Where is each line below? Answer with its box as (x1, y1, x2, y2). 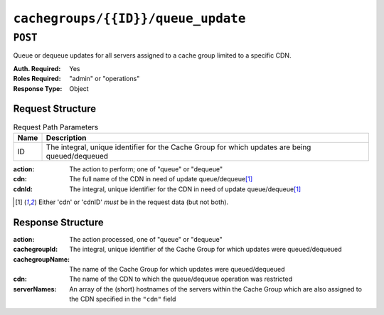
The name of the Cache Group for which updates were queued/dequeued (69, 265, 285, 274)
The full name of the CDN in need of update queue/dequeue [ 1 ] (69, 175, 253, 183)
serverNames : (13, 284, 57, 293)
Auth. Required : (13, 64, 61, 73)
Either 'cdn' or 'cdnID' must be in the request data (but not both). (38, 198, 229, 206)
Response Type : (13, 84, 63, 92)
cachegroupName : (13, 255, 70, 263)
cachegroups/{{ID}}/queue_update (13, 11, 246, 26)
